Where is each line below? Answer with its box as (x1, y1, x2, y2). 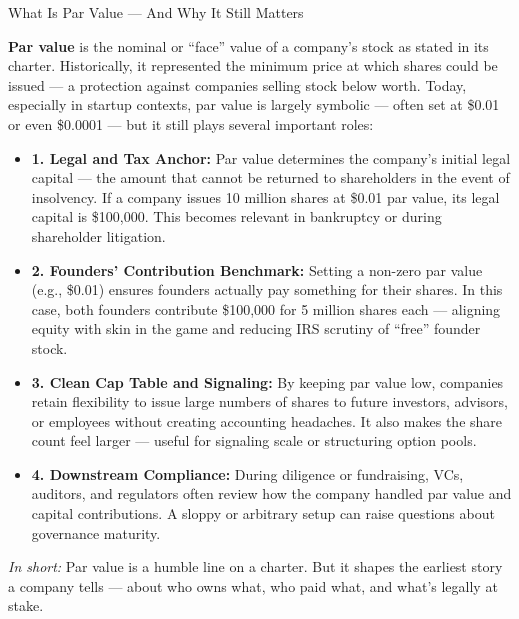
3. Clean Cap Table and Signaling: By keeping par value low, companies (31, 371, 504, 392)
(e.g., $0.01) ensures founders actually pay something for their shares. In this (31, 279, 503, 300)
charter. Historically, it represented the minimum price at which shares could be (8, 55, 498, 76)
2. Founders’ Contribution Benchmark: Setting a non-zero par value (31, 259, 483, 280)
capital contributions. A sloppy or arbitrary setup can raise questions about (31, 503, 495, 524)
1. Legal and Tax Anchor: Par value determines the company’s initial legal (31, 147, 511, 168)
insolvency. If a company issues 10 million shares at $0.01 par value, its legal (31, 186, 500, 207)
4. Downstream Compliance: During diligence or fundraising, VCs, (31, 463, 464, 484)
